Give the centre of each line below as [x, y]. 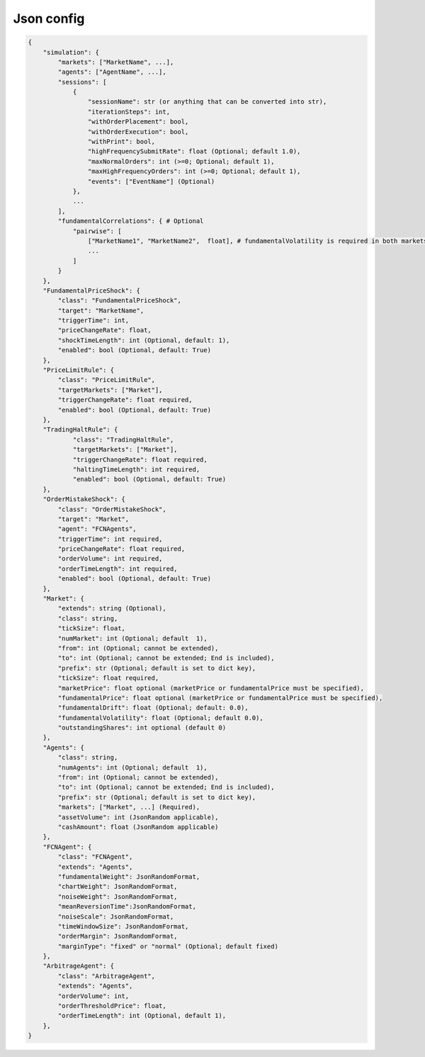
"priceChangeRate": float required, [121, 549]
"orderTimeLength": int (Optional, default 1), [142, 1016]
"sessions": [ [82, 82]
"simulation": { [71, 52]
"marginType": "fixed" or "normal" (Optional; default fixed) [168, 946]
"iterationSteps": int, [129, 111]
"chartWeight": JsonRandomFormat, [118, 887]
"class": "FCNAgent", [95, 857]
